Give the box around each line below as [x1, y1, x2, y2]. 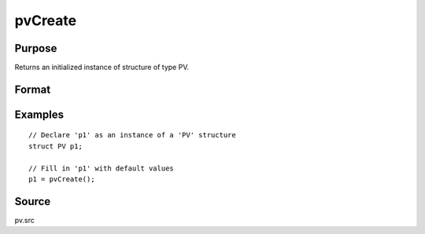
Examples [14, 108, 65, 121]
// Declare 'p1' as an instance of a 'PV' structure [28, 130, 236, 140]
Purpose [14, 42, 57, 55]
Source [14, 195, 51, 208]
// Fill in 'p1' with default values [28, 163, 175, 173]
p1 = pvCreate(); [28, 175, 95, 184]
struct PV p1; [28, 141, 83, 151]
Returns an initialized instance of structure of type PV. [14, 63, 189, 72]
